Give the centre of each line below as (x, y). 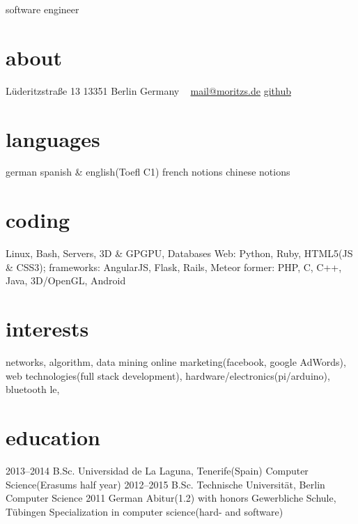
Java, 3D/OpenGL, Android (66, 280)
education (53, 437)
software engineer (42, 9)
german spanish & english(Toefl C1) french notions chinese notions (148, 172)
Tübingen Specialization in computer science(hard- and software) (145, 511)
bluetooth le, (33, 389)
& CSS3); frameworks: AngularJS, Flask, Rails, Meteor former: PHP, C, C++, (174, 267)
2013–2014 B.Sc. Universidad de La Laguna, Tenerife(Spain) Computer (157, 470)
